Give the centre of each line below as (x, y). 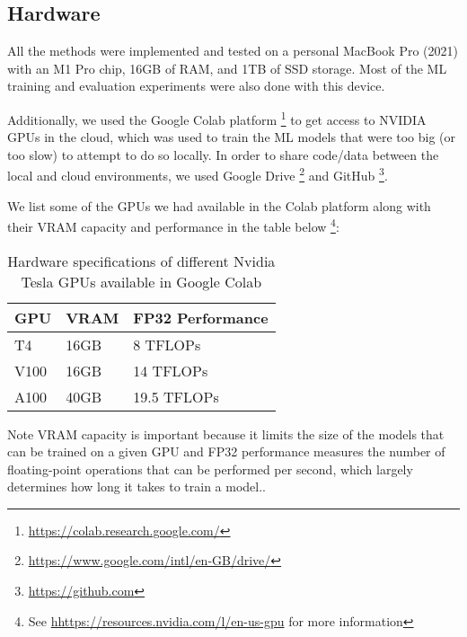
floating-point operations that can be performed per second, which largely (210, 469)
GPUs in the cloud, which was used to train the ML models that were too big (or (232, 137)
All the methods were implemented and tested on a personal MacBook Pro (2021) (233, 51)
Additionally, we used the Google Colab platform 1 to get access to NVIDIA (217, 118)
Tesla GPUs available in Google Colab (141, 281)
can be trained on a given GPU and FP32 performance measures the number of (226, 451)
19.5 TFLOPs (176, 396)
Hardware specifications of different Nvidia (141, 261)
